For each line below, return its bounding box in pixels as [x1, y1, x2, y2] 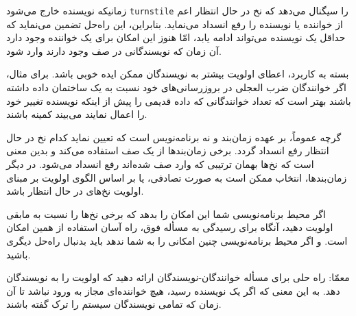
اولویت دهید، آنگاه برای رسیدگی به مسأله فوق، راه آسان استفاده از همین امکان [6, 220, 333, 234]
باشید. [6, 247, 31, 261]
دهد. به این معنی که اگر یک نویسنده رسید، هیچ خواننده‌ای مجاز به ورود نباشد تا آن [6, 283, 340, 297]
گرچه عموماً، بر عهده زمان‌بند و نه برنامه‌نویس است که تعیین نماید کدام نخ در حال [6, 130, 342, 144]
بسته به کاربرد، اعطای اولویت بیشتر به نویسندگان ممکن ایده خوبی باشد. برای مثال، [6, 66, 349, 81]
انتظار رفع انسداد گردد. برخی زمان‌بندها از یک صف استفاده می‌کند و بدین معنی [6, 143, 329, 158]
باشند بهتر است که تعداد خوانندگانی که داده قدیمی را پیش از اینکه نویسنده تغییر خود [6, 93, 351, 108]
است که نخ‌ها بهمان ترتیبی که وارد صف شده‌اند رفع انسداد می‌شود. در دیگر [6, 157, 314, 171]
